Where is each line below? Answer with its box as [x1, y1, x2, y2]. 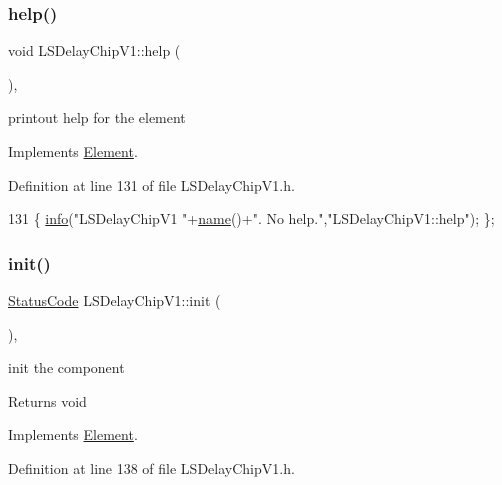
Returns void [8, 390, 87, 411]
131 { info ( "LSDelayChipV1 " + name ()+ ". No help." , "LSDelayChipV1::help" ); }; [8, 208, 495, 229]
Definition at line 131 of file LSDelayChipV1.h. [8, 174, 295, 195]
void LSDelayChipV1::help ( [8, 40, 181, 61]
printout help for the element [8, 107, 186, 128]
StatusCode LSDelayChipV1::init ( [8, 290, 221, 310]
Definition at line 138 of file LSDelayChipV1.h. [8, 457, 295, 478]
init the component [8, 357, 125, 378]
